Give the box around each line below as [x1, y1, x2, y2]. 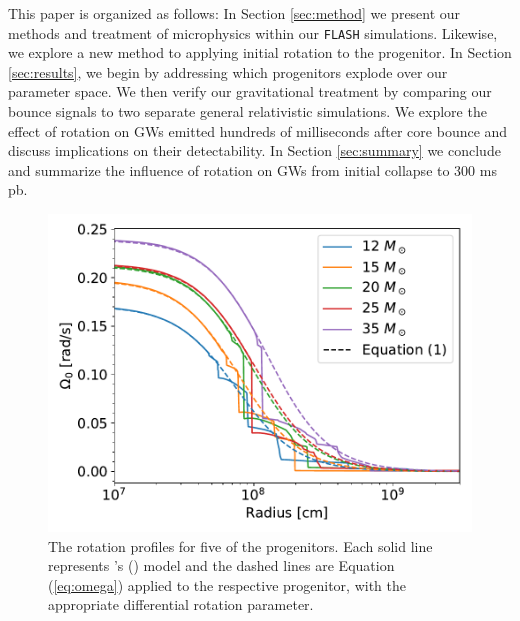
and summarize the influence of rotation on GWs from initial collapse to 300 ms [8, 159, 497, 180]
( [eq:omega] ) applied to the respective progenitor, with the [48, 574, 406, 595]
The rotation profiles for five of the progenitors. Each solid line [48, 535, 433, 556]
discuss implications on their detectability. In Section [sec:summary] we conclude [8, 140, 501, 161]
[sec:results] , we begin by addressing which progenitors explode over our [8, 61, 448, 82]
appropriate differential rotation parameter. [48, 594, 314, 615]
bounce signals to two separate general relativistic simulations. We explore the [8, 101, 487, 122]
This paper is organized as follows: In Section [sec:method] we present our [8, 3, 461, 23]
